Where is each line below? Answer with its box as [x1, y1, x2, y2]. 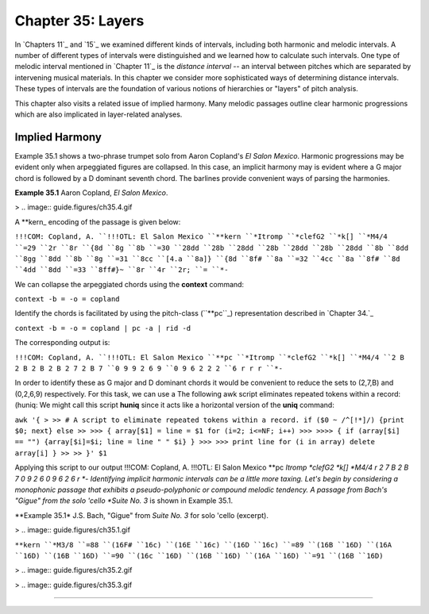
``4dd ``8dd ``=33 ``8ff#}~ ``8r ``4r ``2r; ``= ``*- [14, 266, 229, 274]
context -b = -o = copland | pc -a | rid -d [14, 324, 191, 332]
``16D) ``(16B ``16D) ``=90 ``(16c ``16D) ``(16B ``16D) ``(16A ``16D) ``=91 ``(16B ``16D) [14, 551, 384, 560]
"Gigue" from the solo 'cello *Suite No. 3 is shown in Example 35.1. [14, 496, 234, 505]
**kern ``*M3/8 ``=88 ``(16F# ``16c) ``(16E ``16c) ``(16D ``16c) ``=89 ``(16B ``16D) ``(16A [14, 540, 392, 549]
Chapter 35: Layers [14, 12, 145, 29]
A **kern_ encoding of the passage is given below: [14, 217, 181, 226]
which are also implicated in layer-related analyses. [14, 109, 183, 119]
